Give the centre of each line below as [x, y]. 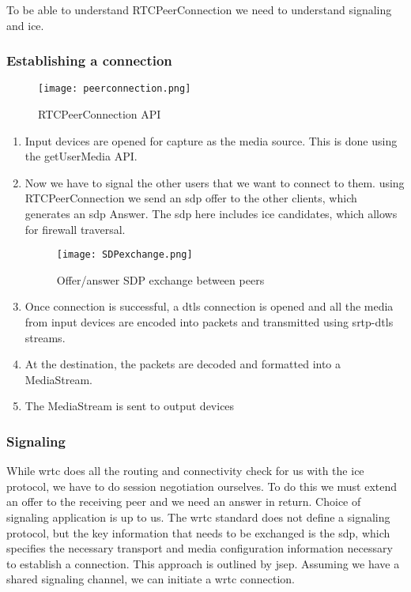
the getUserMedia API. [81, 156]
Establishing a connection [89, 60]
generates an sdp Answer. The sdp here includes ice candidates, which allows [211, 214]
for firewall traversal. [75, 229]
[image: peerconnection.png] [115, 89]
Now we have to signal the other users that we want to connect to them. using [215, 182]
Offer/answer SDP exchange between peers [160, 279]
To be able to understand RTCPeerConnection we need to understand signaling [199, 9]
